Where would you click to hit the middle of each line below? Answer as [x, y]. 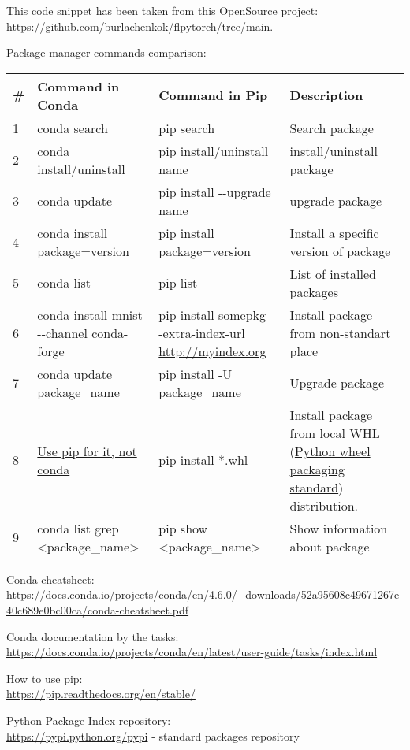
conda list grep [78, 528]
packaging [317, 469]
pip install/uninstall [214, 150]
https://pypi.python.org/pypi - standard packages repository [153, 735]
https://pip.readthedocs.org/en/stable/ [101, 694]
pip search [187, 128]
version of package [340, 251]
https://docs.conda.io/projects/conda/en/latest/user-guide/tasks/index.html [192, 652]
